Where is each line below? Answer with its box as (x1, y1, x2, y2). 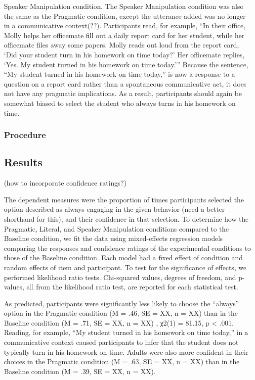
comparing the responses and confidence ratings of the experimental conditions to (4, 242, 251, 253)
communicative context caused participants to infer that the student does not (4, 337, 239, 347)
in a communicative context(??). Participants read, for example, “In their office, (4, 20, 246, 31)
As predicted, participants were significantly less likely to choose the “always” (4, 298, 239, 308)
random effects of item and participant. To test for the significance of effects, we (4, 262, 247, 272)
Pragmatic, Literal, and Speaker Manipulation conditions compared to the (4, 223, 229, 234)
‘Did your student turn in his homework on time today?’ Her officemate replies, (4, 49, 245, 59)
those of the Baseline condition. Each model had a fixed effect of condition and (4, 252, 243, 263)
